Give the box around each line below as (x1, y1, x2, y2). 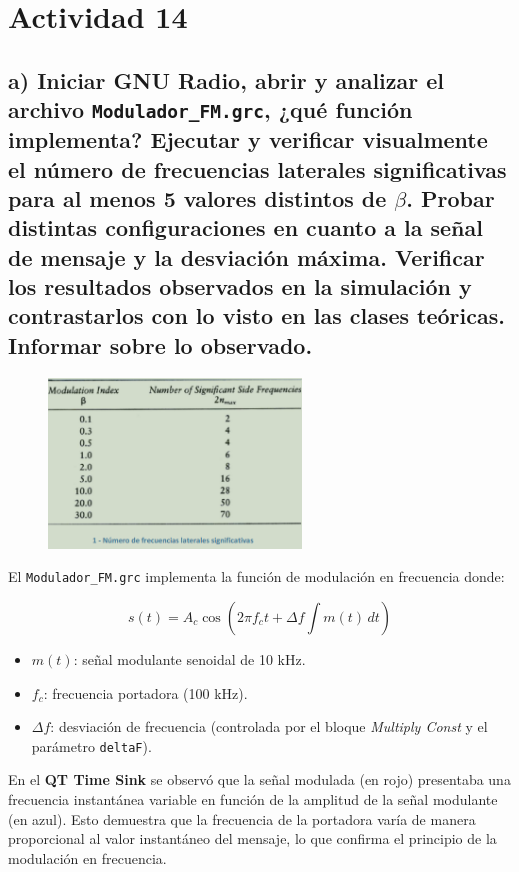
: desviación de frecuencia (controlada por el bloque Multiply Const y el (50, 716, 488, 737)
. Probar (406, 182, 495, 213)
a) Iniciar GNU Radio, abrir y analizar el (8, 64, 445, 95)
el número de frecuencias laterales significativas (8, 153, 507, 184)
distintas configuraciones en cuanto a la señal (8, 212, 483, 243)
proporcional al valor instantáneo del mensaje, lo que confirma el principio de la (8, 828, 497, 849)
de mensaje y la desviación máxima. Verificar (8, 241, 485, 272)
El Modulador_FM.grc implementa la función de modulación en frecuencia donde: (8, 566, 505, 587)
